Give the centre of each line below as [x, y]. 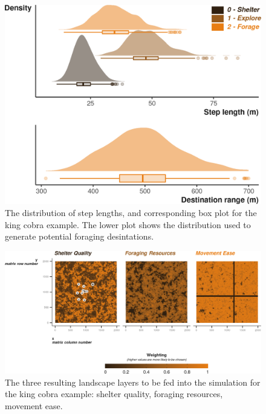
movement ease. [34, 405]
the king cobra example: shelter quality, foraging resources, [114, 394]
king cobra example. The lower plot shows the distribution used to [128, 224]
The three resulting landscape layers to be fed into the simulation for [133, 382]
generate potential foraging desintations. [79, 236]
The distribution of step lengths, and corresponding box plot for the [131, 213]
